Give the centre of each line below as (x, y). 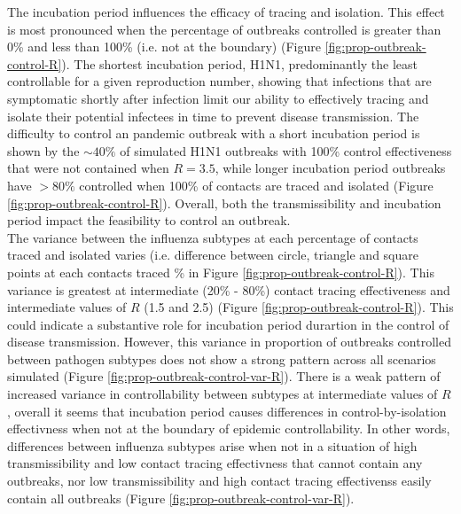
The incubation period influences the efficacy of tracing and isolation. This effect (226, 12)
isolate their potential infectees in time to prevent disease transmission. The (213, 116)
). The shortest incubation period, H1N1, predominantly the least (240, 63)
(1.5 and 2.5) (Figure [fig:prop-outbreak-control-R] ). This (299, 307)
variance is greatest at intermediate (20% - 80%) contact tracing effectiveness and (229, 289)
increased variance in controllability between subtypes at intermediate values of (223, 394)
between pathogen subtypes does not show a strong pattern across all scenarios (222, 358)
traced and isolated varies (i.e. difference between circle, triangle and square (213, 255)
